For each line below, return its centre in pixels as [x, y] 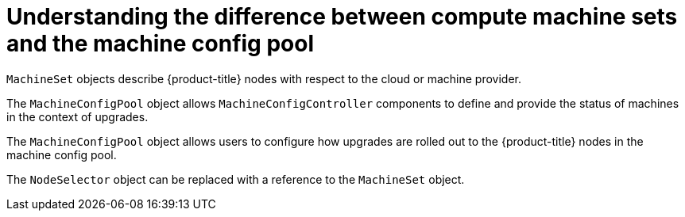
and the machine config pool [161, 44]
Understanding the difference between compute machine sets [342, 17]
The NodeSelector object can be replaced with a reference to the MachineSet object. [236, 179]
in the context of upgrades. [77, 116]
